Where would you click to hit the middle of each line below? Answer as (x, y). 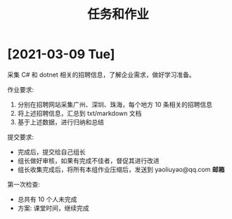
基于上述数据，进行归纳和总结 (60, 122)
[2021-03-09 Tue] (61, 54)
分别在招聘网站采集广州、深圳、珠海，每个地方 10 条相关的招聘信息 (115, 104)
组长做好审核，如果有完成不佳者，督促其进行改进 (88, 160)
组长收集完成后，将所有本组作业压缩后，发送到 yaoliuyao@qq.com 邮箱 (121, 169)
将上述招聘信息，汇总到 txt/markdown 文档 (79, 113)
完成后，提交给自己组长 (51, 152)
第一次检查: (24, 184)
